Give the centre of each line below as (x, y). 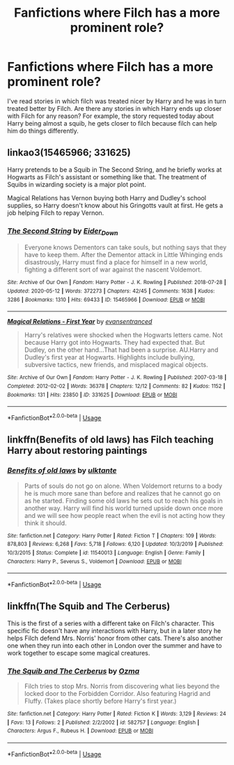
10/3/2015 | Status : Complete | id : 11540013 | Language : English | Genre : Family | (106, 553)
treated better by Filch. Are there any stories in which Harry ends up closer (115, 108)
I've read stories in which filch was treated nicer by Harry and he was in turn (117, 101)
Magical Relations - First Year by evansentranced (80, 322)
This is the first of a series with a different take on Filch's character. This (111, 623)
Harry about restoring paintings (77, 451)
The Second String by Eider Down (63, 231)
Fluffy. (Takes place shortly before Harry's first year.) (100, 701)
